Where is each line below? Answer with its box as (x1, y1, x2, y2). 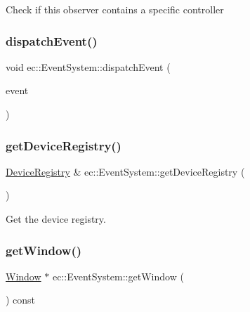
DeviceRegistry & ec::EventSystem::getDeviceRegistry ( (6, 164, 245, 178)
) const (6, 292, 36, 307)
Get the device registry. (6, 212, 106, 226)
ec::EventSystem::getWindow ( (52, 268, 184, 283)
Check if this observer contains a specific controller (6, 2, 224, 16)
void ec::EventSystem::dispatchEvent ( (6, 59, 171, 74)
